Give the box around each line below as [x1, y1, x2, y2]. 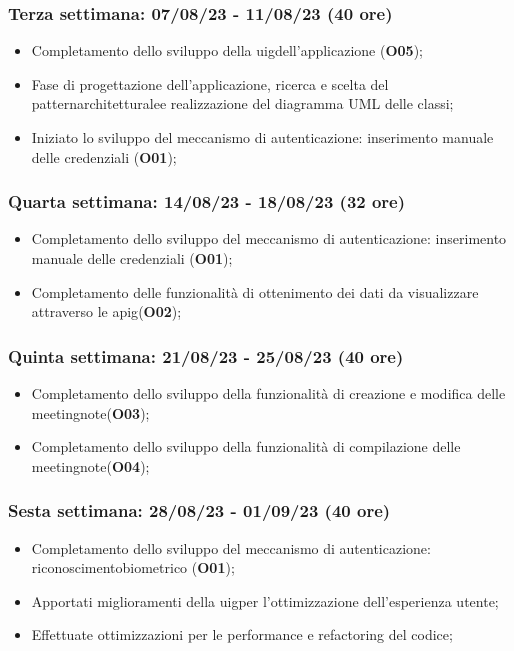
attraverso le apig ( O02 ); [31, 301, 182, 322]
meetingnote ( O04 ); [31, 455, 150, 476]
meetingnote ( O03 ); [31, 402, 150, 423]
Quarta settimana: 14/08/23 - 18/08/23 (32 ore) [8, 189, 406, 214]
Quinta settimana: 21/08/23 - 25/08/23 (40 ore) [8, 343, 404, 368]
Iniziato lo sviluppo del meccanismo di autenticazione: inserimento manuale [31, 127, 494, 147]
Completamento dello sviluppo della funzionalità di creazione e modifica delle [31, 383, 506, 403]
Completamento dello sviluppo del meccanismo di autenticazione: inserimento [31, 228, 507, 249]
